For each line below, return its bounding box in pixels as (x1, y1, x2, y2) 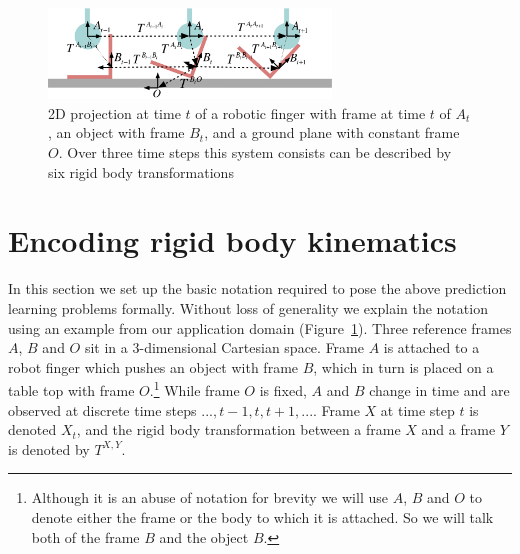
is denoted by (8, 438, 90, 459)
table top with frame (8, 379, 135, 400)
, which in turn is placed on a (313, 356, 494, 377)
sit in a (84, 337, 128, 358)
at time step (380, 399, 455, 420)
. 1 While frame (149, 377, 240, 400)
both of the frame (31, 526, 140, 547)
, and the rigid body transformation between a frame (76, 419, 401, 440)
